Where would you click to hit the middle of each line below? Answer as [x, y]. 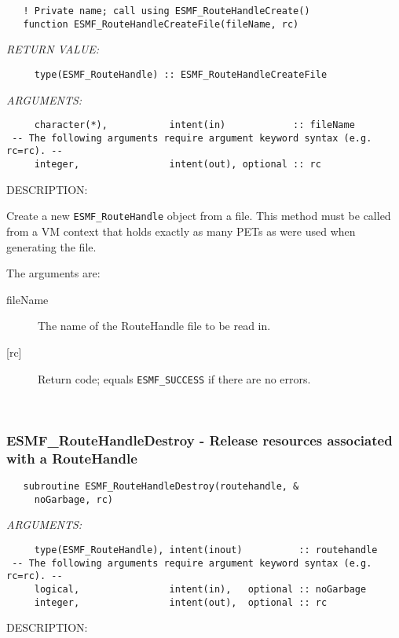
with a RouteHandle [72, 458]
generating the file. [51, 246]
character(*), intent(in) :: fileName [194, 125]
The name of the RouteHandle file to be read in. [154, 326]
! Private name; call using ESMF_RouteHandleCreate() [167, 11]
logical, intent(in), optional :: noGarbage [200, 589]
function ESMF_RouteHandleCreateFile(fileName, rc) [161, 24]
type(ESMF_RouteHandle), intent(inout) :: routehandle [206, 550]
